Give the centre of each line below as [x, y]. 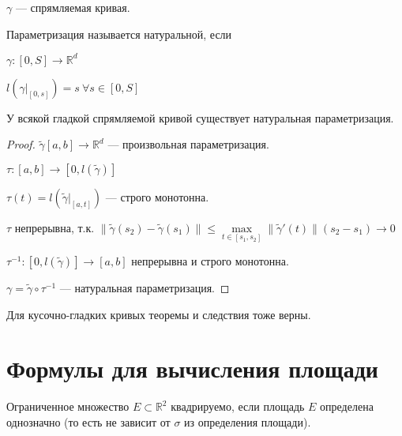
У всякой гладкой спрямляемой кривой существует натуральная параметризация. [200, 117]
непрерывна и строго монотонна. [210, 261]
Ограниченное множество [68, 406]
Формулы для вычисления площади [192, 368]
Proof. [21, 144]
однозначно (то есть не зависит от [88, 422]
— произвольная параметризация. [188, 144]
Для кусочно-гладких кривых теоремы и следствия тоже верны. [159, 314]
